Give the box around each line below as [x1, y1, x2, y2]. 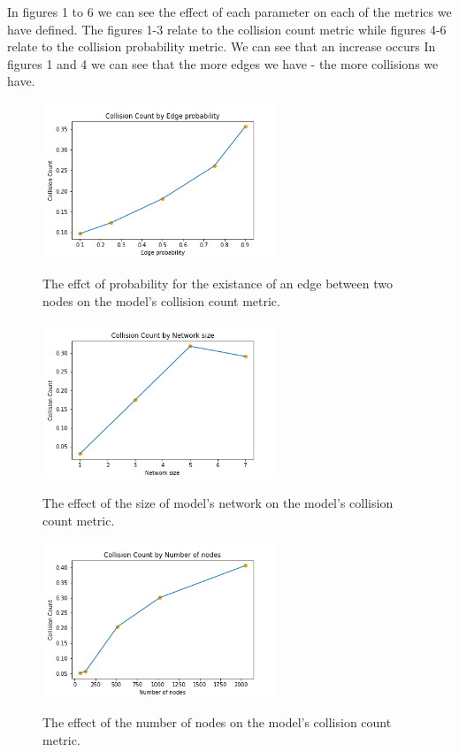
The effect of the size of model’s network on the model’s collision [42, 494, 394, 512]
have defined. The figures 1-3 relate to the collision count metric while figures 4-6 [7, 19, 447, 38]
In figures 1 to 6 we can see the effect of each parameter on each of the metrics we [7, 3, 452, 20]
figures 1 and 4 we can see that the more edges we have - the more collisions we [7, 54, 439, 73]
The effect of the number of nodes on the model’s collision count [42, 713, 392, 732]
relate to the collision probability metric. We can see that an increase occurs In [7, 37, 436, 56]
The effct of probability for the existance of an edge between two [42, 273, 394, 292]
